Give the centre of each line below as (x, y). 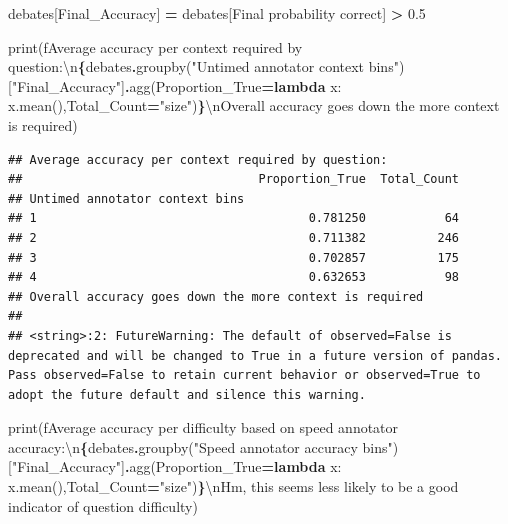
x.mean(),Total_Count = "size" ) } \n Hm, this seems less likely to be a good (233, 486)
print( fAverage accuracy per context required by (155, 46)
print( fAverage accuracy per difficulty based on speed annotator (203, 427)
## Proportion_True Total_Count (234, 179)
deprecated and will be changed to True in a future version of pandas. (255, 355)
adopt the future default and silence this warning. (187, 394)
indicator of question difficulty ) (103, 505)
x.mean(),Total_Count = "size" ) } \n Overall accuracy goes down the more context (254, 105)
